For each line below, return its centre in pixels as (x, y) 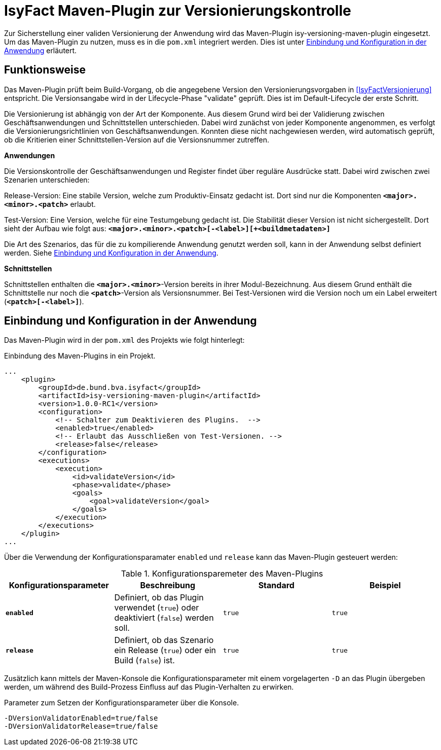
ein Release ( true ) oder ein (165, 650)
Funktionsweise (45, 70)
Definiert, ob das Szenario (164, 640)
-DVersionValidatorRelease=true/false (81, 726)
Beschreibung (168, 585)
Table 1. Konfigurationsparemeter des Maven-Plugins (222, 574)
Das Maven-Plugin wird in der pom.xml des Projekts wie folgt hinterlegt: (124, 340)
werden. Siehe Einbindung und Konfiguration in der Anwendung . (111, 253)
